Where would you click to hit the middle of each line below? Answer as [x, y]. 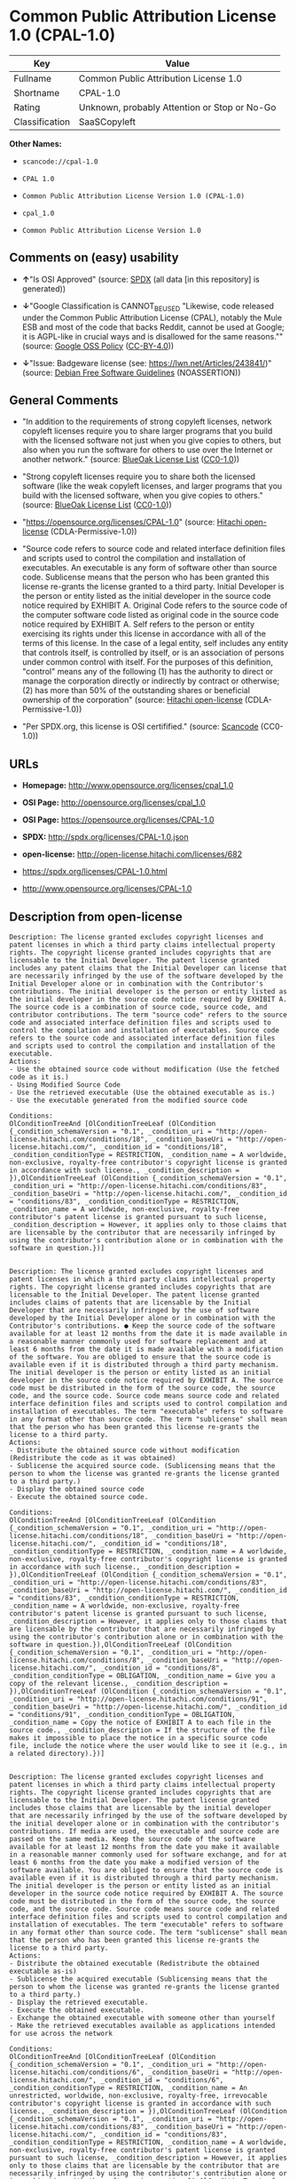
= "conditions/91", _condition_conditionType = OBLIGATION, [123, 1714]
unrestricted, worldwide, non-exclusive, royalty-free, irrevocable [138, 2095]
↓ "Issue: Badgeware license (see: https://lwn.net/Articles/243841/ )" [147, 363]
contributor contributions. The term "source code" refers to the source [148, 1015]
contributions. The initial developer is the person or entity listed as [148, 991]
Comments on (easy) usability [94, 258]
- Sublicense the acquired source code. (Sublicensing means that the [142, 1465]
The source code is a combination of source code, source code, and [138, 1007]
